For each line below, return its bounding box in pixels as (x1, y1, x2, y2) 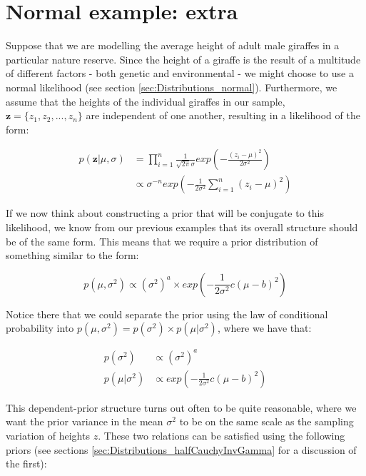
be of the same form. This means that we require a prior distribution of (6, 233, 318, 248)
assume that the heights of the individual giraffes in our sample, (6, 93, 285, 108)
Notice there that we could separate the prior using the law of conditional (6, 306, 328, 321)
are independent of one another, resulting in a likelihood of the (86, 108, 360, 123)
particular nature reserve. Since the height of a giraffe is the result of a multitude (6, 51, 361, 66)
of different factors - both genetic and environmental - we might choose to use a (6, 66, 354, 81)
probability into (6, 320, 74, 335)
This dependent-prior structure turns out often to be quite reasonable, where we (6, 400, 357, 415)
